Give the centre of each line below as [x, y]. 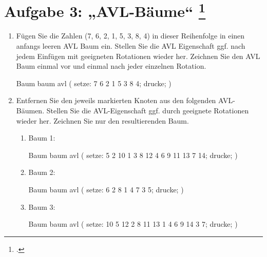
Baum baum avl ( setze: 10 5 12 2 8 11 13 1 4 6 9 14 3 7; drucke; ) [133, 224]
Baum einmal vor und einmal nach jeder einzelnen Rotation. [111, 66]
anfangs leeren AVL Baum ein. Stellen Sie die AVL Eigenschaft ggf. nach [131, 46]
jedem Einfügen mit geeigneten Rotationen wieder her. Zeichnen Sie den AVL [138, 56]
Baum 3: [42, 206]
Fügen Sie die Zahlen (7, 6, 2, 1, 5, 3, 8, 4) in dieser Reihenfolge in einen [130, 36]
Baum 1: [42, 138]
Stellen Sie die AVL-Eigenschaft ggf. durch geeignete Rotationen [148, 111]
